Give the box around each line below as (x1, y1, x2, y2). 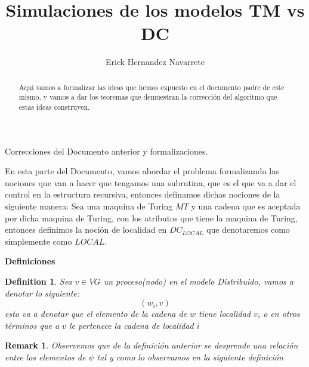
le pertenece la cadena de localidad (69, 319, 194, 331)
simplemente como (5, 235, 72, 247)
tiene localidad (199, 307, 251, 320)
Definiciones (5, 255, 55, 267)
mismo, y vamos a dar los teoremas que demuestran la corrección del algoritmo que (18, 92, 277, 102)
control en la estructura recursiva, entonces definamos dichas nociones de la (5, 188, 280, 201)
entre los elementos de (5, 350, 86, 363)
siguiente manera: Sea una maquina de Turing (5, 200, 173, 212)
